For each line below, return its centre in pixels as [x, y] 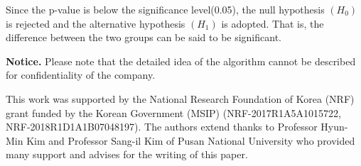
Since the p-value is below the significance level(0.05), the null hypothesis [165, 9]
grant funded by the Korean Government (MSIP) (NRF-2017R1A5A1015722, [173, 112]
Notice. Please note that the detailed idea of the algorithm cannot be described [181, 61]
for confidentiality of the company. [81, 75]
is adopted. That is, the [273, 23]
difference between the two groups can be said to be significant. [144, 37]
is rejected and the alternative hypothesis [96, 23]
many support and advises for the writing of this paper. [127, 154]
